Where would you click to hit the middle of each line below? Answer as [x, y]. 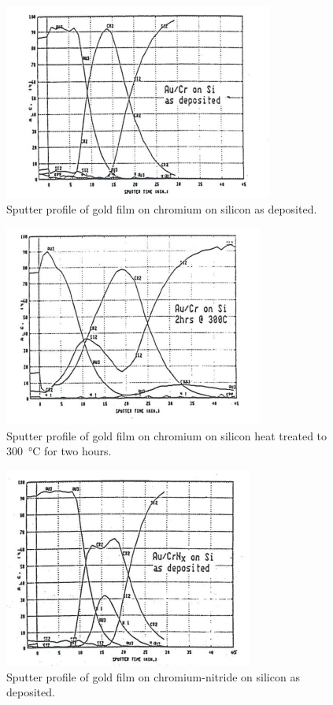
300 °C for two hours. [59, 451]
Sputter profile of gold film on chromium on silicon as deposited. [162, 208]
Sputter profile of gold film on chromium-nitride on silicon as [153, 676]
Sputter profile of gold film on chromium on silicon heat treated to [167, 435]
